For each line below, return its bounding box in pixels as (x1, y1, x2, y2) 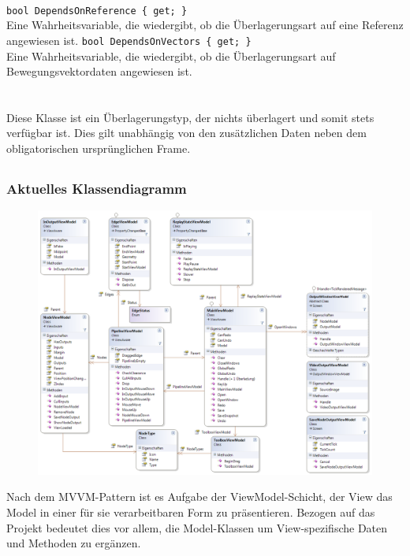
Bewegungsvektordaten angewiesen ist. (6, 63, 192, 80)
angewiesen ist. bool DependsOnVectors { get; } (6, 32, 252, 48)
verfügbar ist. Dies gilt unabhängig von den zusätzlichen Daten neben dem (6, 124, 367, 141)
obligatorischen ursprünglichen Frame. (6, 140, 191, 157)
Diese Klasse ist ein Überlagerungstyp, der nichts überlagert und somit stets (6, 109, 375, 125)
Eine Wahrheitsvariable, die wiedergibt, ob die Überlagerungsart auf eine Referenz (6, 17, 404, 33)
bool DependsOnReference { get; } (6, 5, 188, 17)
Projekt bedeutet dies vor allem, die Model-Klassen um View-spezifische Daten (6, 519, 388, 536)
